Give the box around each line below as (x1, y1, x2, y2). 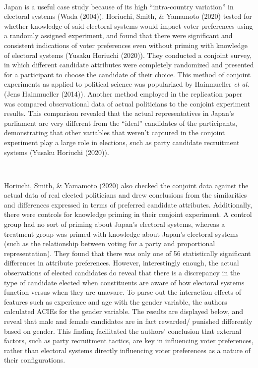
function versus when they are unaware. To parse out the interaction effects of (4, 287, 242, 297)
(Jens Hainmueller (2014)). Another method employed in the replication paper (4, 88, 243, 99)
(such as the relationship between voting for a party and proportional (4, 238, 215, 249)
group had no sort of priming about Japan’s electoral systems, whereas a (4, 219, 225, 229)
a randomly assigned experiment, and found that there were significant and (4, 30, 233, 41)
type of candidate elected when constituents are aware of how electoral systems (4, 277, 245, 287)
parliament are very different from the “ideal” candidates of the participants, (4, 117, 237, 128)
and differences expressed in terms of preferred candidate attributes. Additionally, (4, 199, 253, 210)
